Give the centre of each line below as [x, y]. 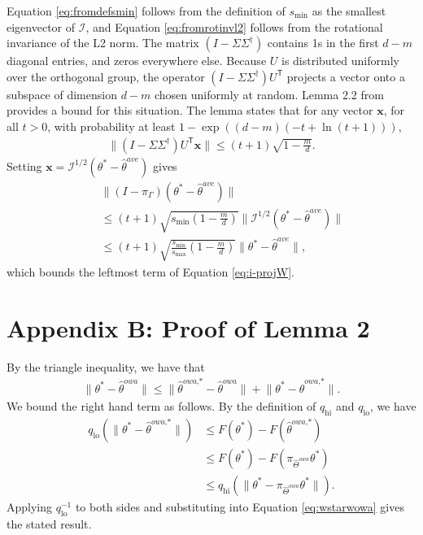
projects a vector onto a [346, 76]
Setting [24, 165]
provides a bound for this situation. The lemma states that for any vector [190, 110]
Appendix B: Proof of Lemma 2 [188, 327]
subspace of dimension [62, 94]
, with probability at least [111, 126]
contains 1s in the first [323, 43]
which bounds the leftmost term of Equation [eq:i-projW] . [150, 271]
